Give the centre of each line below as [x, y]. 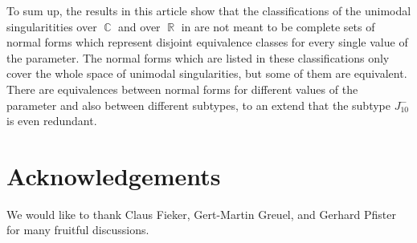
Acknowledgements [114, 175]
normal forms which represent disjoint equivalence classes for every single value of [207, 42]
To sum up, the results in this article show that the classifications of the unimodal [209, 10]
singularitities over [52, 26]
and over [139, 26]
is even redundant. [52, 121]
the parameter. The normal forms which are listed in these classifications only [198, 57]
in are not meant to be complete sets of [278, 26]
